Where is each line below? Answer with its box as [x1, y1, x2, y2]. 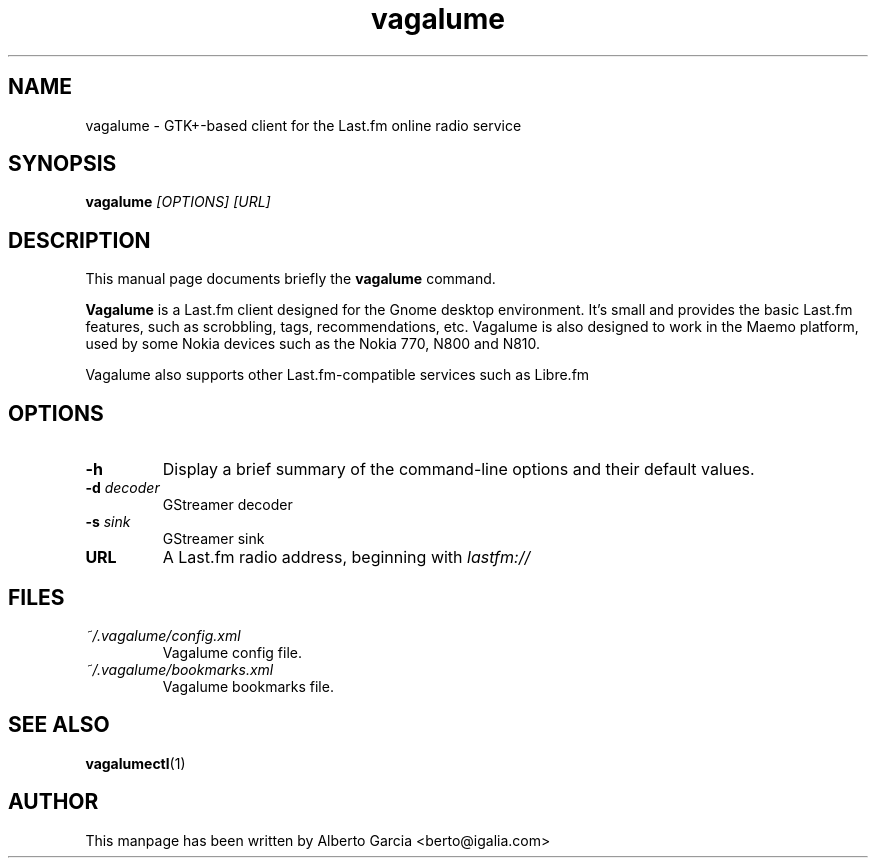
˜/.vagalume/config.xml [85, 626, 241, 644]
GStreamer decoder [162, 496, 293, 514]
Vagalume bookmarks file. [162, 677, 334, 695]
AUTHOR [8, 789, 99, 815]
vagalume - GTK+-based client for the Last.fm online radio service [85, 116, 522, 134]
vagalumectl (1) [85, 754, 186, 772]
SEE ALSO [8, 712, 110, 738]
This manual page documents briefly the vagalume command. [85, 270, 496, 288]
